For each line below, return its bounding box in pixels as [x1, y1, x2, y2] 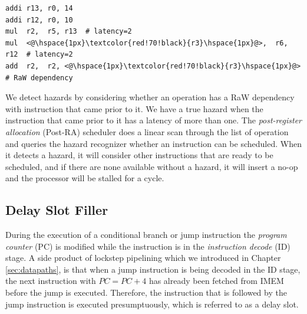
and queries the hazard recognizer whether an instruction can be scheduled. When [5, 137, 302, 149]
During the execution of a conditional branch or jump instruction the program [5, 228, 287, 241]
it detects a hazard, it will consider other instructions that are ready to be [5, 149, 273, 161]
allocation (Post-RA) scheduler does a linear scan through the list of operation [5, 125, 289, 138]
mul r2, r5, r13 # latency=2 [5, 27, 132, 36]
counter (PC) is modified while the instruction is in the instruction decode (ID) [5, 240, 291, 252]
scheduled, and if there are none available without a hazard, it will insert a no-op [5, 160, 298, 172]
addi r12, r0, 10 [5, 15, 73, 24]
